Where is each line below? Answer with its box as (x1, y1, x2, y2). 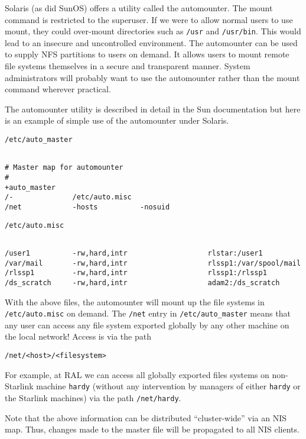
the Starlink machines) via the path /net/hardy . (5, 391, 181, 404)
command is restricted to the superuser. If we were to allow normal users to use (5, 13, 293, 25)
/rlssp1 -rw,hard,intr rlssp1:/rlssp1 (5, 269, 267, 277)
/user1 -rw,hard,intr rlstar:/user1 (5, 248, 263, 257)
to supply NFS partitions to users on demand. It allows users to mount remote (5, 48, 289, 60)
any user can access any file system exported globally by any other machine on (5, 318, 289, 331)
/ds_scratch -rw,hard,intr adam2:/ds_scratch (5, 278, 280, 287)
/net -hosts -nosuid (5, 202, 170, 211)
